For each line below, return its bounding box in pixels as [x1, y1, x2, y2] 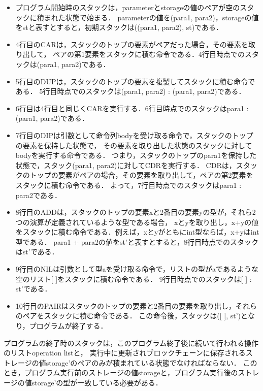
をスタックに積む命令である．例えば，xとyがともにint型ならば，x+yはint [15, 226, 259, 237]
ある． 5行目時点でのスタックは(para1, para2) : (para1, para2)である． [15, 86, 246, 96]
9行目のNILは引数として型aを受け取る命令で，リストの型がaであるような [15, 264, 258, 274]
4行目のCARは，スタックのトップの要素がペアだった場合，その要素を [15, 39, 248, 49]
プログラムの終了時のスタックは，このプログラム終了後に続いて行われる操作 [4, 337, 259, 348]
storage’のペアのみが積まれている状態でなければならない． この [46, 357, 257, 368]
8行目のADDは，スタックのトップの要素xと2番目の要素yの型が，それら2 [15, 207, 256, 217]
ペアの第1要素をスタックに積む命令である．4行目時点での [53, 49, 245, 59]
